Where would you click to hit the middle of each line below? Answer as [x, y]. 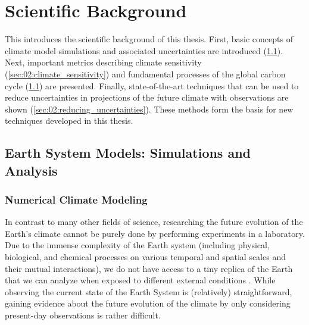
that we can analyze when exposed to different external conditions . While [140, 280]
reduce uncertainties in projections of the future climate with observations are [147, 97]
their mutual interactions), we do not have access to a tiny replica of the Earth [149, 268]
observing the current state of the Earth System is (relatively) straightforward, [149, 291]
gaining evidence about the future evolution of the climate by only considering [148, 303]
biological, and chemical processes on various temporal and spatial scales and [145, 257]
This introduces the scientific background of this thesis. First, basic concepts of [149, 39]
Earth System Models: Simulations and [128, 153]
